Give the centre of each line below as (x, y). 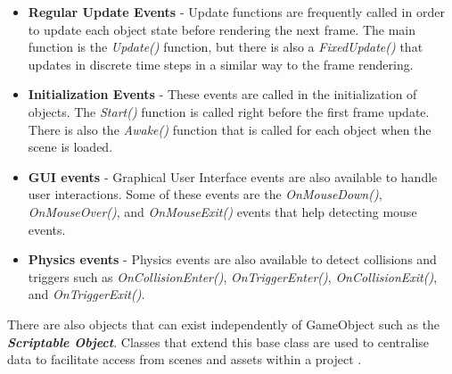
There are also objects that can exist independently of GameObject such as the (224, 324)
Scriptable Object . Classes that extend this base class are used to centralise (218, 341)
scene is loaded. (70, 147)
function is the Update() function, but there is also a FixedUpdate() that (226, 47)
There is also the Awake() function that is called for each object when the (230, 129)
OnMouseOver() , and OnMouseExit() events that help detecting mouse (222, 211)
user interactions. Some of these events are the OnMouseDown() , (205, 194)
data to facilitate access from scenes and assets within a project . (185, 359)
